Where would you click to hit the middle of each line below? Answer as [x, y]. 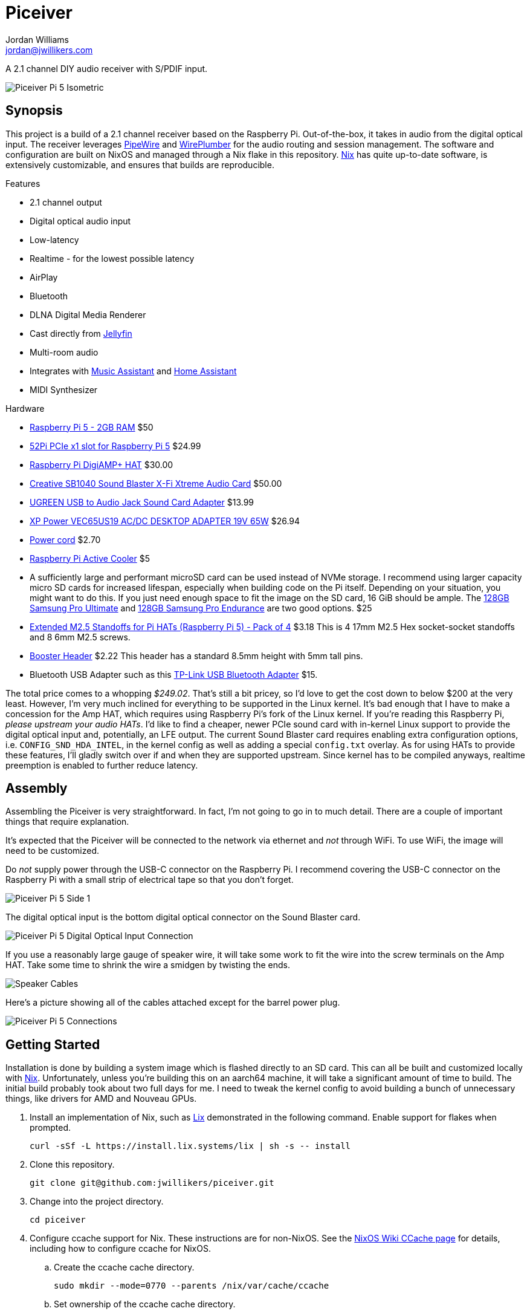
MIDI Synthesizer [64, 389]
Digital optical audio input [80, 221]
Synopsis [34, 111]
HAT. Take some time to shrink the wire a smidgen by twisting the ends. [148, 965]
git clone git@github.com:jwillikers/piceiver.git [152, 1183]
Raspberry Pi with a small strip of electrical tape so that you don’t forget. [150, 880]
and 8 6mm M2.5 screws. [80, 637]
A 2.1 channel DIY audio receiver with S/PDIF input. [107, 68]
